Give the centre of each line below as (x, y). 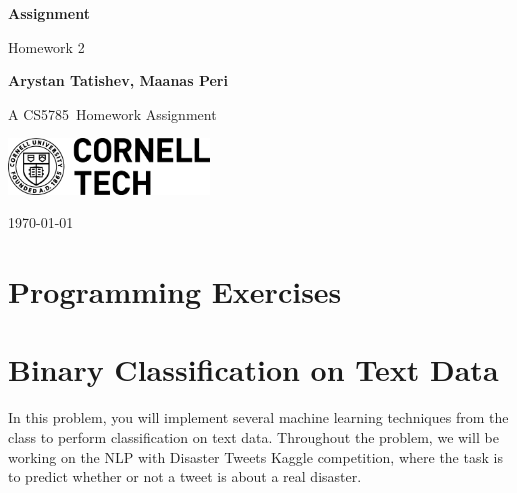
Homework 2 (46, 46)
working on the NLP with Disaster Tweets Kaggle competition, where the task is (255, 456)
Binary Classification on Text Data (253, 369)
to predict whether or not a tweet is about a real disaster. (185, 476)
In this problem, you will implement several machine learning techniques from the (258, 417)
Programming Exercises (175, 291)
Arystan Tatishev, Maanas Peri (118, 80)
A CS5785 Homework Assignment (112, 113)
